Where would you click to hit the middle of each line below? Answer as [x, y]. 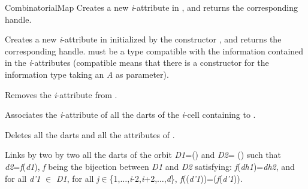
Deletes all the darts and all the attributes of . [90, 134]
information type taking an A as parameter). [87, 74]
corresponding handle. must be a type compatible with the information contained [154, 51]
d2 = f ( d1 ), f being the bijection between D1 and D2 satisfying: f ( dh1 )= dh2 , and [150, 166]
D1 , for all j [78, 178]
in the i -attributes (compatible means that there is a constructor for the [137, 63]
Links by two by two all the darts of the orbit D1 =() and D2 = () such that [143, 155]
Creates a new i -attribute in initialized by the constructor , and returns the [143, 39]
